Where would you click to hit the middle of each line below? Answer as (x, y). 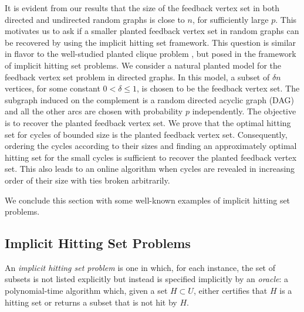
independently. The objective (244, 111)
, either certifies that (230, 291)
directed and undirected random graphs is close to (95, 19)
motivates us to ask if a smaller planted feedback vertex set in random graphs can (152, 31)
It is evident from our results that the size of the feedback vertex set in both (142, 8)
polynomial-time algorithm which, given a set (86, 291)
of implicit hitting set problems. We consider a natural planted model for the (143, 65)
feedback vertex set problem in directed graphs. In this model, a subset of (137, 77)
